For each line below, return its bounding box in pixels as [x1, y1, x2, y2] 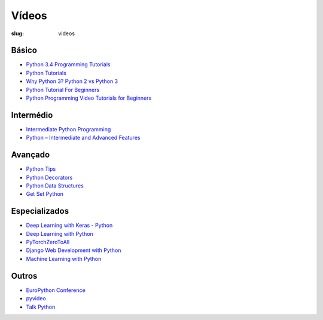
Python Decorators [26, 174, 73, 181]
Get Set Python [26, 190, 64, 198]
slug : [11, 30, 24, 37]
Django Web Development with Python [26, 247, 121, 254]
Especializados [11, 206, 69, 216]
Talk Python [26, 303, 56, 310]
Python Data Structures [26, 182, 84, 189]
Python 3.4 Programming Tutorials [26, 61, 111, 68]
